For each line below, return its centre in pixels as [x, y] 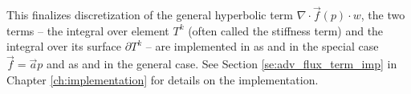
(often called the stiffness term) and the [286, 30]
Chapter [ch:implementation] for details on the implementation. [163, 79]
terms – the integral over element [88, 30]
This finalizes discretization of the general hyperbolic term [150, 15]
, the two [383, 15]
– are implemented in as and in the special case [262, 46]
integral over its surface [64, 46]
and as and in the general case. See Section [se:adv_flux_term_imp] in [222, 64]
